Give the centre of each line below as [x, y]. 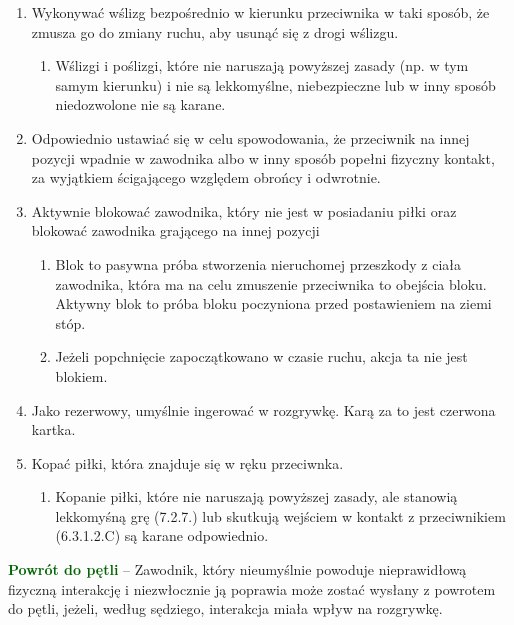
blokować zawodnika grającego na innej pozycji [175, 230]
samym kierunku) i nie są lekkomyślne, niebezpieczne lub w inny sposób [275, 84]
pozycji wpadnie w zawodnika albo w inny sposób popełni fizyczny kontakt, [263, 157]
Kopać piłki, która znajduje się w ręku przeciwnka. [187, 462]
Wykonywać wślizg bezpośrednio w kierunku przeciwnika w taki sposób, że [260, 12]
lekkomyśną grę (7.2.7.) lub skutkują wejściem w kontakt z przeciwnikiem [280, 515]
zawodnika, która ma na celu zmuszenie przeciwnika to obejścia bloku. [271, 283]
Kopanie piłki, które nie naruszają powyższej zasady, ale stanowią [256, 496]
